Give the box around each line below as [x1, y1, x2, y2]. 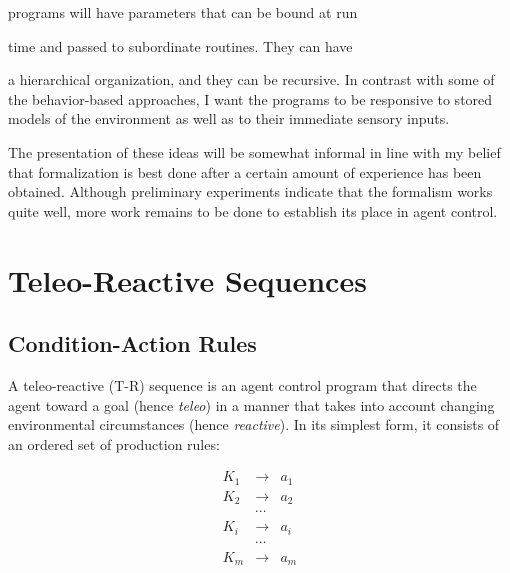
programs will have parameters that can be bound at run [8, 2, 358, 22]
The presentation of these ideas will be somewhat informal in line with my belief [8, 141, 501, 162]
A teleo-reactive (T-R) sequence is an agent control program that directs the [8, 374, 477, 395]
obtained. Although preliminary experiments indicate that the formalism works [8, 181, 493, 202]
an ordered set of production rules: [8, 433, 220, 454]
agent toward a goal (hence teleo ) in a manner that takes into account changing [8, 394, 495, 415]
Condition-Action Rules [8, 328, 257, 359]
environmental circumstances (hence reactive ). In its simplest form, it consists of [8, 414, 500, 435]
